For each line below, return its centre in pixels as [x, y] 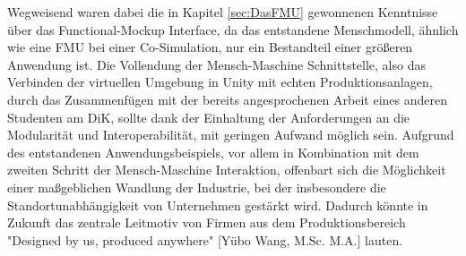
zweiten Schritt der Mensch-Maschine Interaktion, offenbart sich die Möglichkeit [227, 170]
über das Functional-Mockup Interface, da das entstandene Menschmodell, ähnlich [233, 29]
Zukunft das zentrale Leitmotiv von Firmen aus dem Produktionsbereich [207, 222]
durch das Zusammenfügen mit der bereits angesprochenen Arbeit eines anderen [228, 99]
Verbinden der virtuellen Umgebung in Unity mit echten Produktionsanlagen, [220, 82]
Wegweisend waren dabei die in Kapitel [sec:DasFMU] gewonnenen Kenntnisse [223, 12]
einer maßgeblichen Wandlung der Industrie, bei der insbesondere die [197, 187]
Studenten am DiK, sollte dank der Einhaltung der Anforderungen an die [209, 117]
